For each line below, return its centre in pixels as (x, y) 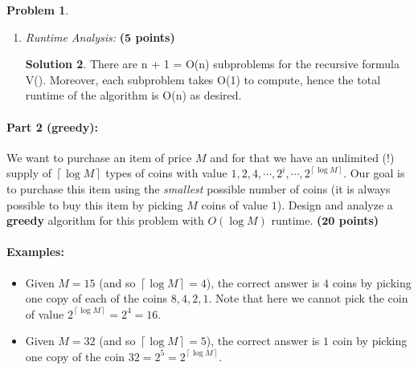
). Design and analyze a (335, 204)
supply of (29, 173)
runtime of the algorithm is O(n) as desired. (133, 95)
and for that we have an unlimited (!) (302, 157)
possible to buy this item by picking (95, 204)
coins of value (235, 204)
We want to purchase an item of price (99, 157)
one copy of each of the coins (96, 298)
